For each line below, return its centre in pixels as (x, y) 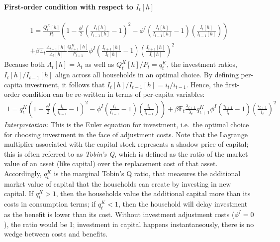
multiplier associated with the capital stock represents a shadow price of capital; (126, 144)
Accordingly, (23, 173)
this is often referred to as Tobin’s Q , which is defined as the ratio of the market (126, 153)
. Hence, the (204, 84)
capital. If (19, 193)
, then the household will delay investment (183, 204)
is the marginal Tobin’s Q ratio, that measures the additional (147, 173)
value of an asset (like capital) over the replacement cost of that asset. (111, 163)
